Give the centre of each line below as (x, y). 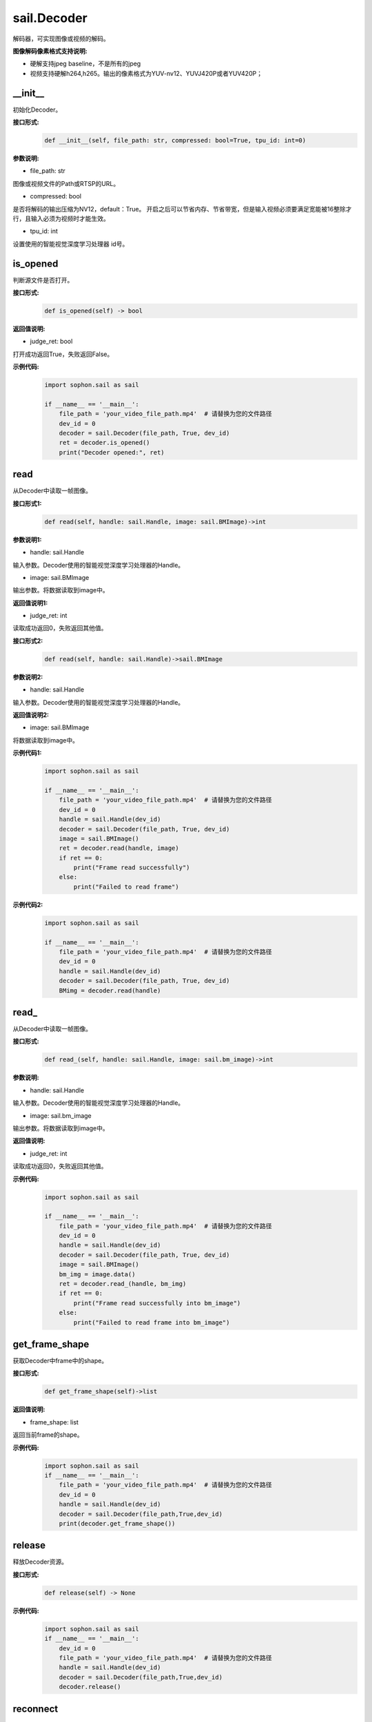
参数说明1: (27, 539)
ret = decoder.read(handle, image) (119, 848)
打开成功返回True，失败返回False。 (63, 354)
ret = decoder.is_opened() (105, 443)
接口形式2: (28, 641)
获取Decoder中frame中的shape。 (60, 1361)
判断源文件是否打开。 (43, 280)
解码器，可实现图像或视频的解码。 (61, 39)
